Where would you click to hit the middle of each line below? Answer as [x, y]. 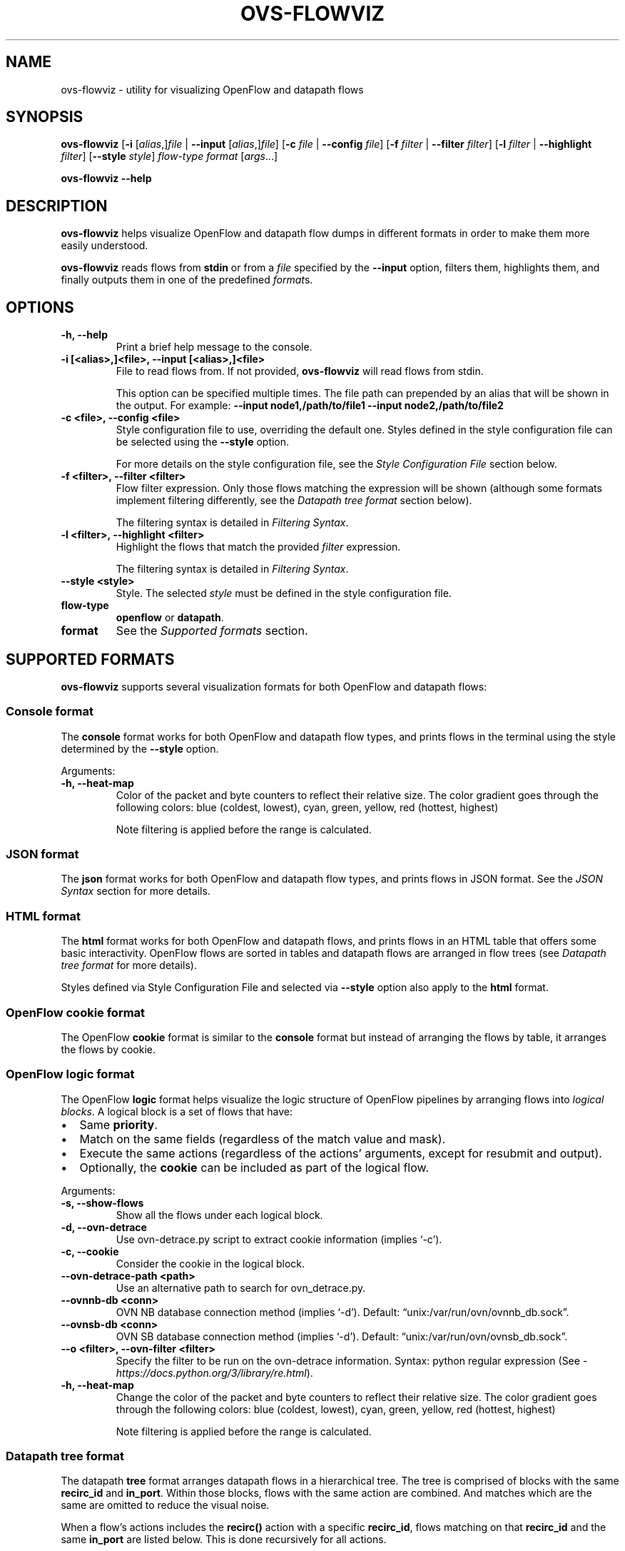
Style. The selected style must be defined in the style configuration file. [284, 593]
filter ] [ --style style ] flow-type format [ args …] [169, 156]
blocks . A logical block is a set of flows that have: [177, 1111]
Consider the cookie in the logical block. [210, 1263]
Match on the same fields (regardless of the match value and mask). [263, 1139]
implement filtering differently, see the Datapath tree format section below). [294, 501]
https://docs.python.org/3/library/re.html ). [214, 1372]
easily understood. [105, 246]
